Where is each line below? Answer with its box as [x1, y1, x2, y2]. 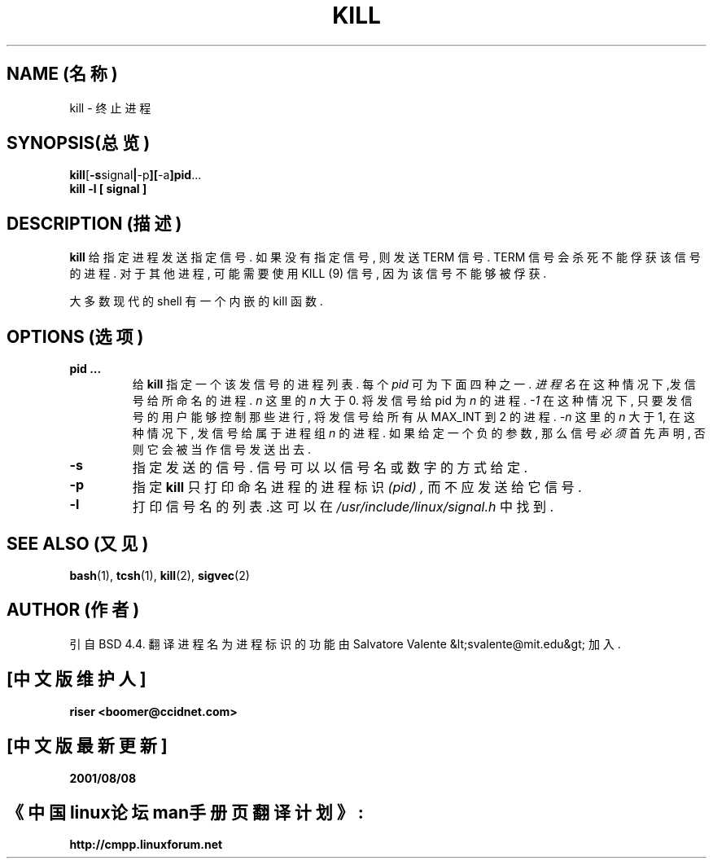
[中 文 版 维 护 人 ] [7, 669, 147, 690]
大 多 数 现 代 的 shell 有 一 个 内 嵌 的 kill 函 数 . [69, 294, 323, 309]
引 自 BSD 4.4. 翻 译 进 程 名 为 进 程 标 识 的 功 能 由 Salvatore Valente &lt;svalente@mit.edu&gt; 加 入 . [69, 636, 621, 651]
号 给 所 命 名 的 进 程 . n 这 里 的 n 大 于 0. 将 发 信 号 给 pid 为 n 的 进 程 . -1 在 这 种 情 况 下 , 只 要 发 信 [132, 393, 693, 408]
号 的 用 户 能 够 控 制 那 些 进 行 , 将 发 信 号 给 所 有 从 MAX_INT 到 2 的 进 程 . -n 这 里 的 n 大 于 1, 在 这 [132, 410, 695, 424]
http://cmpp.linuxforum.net [69, 837, 223, 852]
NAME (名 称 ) [7, 64, 118, 85]
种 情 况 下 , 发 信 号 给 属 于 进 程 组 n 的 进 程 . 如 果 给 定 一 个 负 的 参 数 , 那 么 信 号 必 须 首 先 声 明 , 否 [132, 426, 706, 441]
